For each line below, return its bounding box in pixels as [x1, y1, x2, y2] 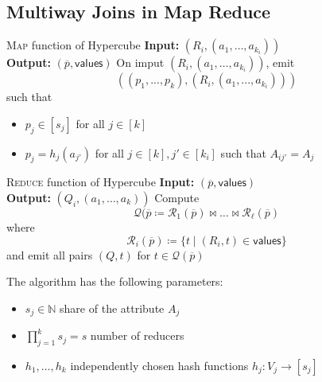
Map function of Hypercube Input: [6, 37, 180, 53]
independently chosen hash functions [70, 357, 249, 374]
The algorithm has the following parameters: [6, 273, 223, 290]
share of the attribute [60, 299, 165, 316]
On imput [116, 54, 165, 71]
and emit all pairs [6, 246, 93, 263]
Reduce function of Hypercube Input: [6, 173, 195, 190]
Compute [154, 189, 200, 205]
